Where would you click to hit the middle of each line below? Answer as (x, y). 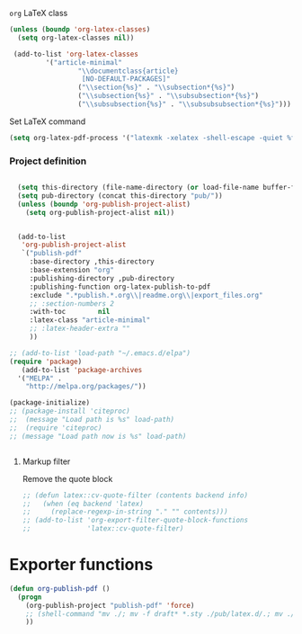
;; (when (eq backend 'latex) (83, 504)
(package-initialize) (50, 403)
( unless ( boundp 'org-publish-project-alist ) (104, 204)
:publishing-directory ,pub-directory (102, 278)
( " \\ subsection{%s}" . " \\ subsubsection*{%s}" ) (168, 96)
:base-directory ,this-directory (92, 262)
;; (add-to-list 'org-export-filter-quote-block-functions (135, 521)
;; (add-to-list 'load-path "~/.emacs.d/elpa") (100, 353)
